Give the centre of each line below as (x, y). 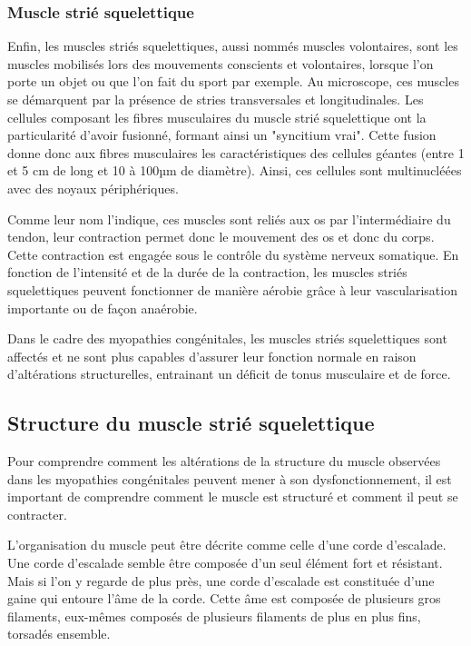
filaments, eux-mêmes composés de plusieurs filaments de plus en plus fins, (214, 616)
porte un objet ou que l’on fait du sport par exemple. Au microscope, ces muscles (233, 81)
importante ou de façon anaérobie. (103, 308)
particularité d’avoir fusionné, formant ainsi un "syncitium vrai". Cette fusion (222, 135)
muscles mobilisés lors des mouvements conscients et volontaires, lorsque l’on (221, 63)
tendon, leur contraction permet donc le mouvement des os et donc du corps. (221, 237)
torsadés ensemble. (59, 634)
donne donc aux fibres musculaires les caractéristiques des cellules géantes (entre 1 (236, 152)
